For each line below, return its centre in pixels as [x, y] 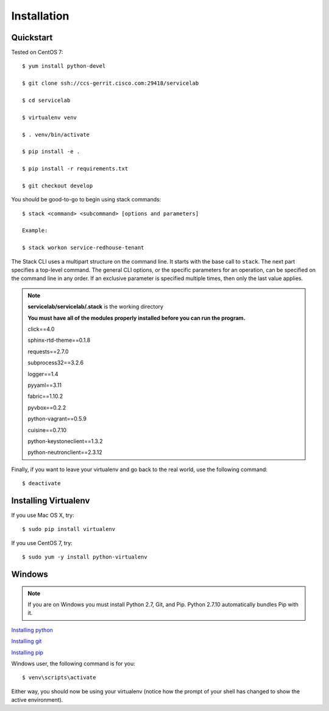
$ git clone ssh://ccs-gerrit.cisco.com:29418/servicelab [111, 83]
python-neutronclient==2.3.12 [65, 452]
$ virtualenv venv [50, 117]
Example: [35, 231]
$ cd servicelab [46, 100]
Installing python [32, 630]
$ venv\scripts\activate [59, 678]
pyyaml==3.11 [45, 385]
